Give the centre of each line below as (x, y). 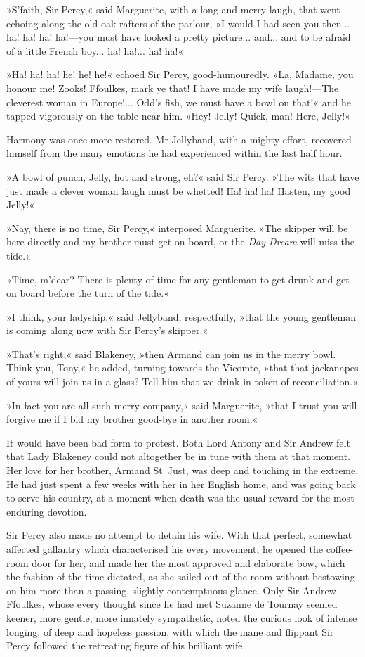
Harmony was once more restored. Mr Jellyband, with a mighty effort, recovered (179, 139)
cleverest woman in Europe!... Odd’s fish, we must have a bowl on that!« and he (179, 102)
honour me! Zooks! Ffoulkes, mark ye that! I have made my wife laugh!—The (173, 88)
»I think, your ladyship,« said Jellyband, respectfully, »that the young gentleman (181, 316)
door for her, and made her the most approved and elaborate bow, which (188, 562)
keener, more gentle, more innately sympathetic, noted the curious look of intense (182, 617)
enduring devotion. (47, 511)
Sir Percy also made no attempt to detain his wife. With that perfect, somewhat (179, 535)
